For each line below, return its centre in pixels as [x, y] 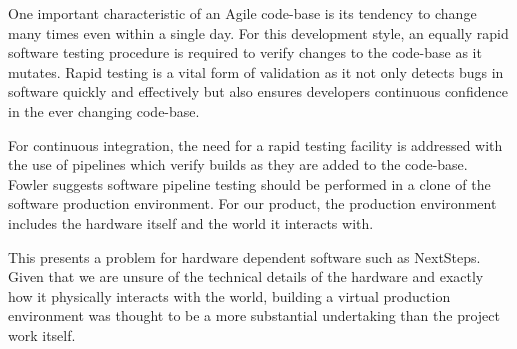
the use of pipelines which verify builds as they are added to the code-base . [238, 164]
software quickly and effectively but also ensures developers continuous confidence [258, 91]
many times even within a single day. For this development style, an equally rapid [258, 32]
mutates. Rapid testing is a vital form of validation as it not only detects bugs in [256, 71]
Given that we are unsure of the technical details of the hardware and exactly [246, 276]
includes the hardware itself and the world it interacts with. [191, 222]
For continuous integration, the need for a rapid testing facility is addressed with [255, 144]
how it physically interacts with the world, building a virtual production [229, 295]
